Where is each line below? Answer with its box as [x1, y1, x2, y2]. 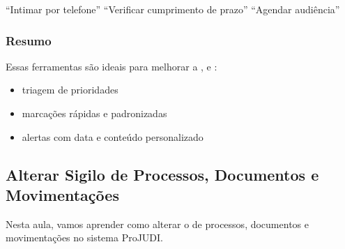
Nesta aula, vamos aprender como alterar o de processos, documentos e [6, 216, 309, 231]
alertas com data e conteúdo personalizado [22, 129, 204, 144]
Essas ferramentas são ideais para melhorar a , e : [6, 59, 217, 73]
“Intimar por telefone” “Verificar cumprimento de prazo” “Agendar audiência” [6, 2, 340, 16]
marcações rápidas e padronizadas [22, 106, 167, 120]
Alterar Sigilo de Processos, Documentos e [6, 163, 319, 185]
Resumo [6, 31, 52, 49]
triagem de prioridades [22, 82, 118, 97]
